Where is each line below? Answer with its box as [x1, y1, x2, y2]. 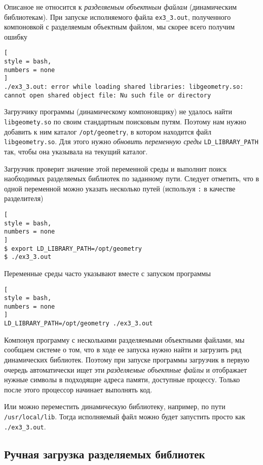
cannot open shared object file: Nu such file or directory [4, 91, 211, 99]
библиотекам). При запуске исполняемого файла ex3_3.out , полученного [4, 11, 231, 22]
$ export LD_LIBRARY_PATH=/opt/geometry [4, 245, 142, 252]
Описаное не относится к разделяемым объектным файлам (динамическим [4, 2, 237, 12]
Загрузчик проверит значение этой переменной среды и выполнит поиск [4, 163, 227, 174]
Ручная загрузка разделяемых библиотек [4, 446, 205, 461]
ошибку [4, 31, 27, 42]
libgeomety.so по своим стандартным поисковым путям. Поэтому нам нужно [4, 116, 246, 126]
